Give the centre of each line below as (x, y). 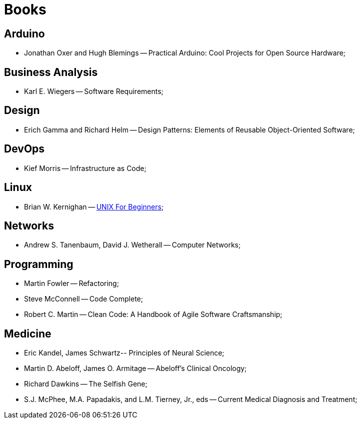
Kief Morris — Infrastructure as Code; (85, 168)
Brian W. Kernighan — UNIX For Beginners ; (94, 206)
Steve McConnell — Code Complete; (83, 299)
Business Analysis (51, 72)
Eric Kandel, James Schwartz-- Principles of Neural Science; (124, 353)
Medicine (28, 333)
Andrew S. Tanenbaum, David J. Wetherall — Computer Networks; (132, 245)
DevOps (24, 149)
